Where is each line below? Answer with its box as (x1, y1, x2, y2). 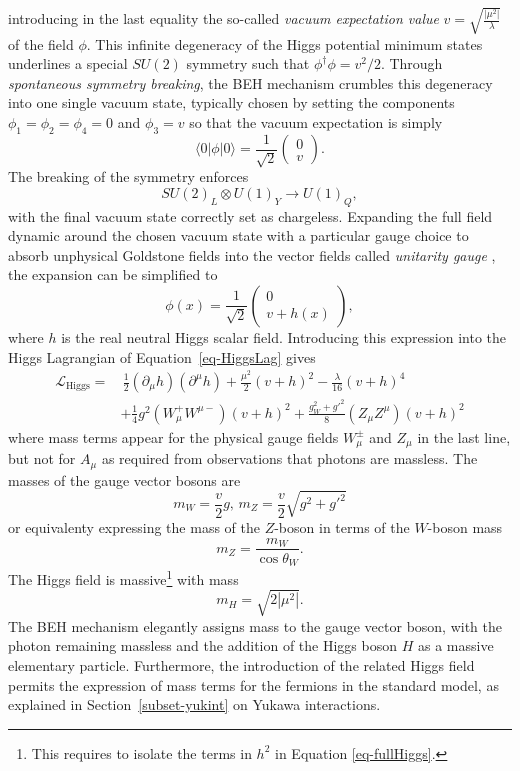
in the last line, (417, 426, 511, 447)
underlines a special (8, 53, 128, 74)
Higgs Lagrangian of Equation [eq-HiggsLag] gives (8, 346, 316, 367)
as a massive (417, 635, 494, 656)
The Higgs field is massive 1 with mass (8, 566, 239, 589)
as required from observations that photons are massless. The (101, 448, 478, 469)
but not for (8, 448, 76, 469)
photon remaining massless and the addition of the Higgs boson (8, 635, 398, 656)
